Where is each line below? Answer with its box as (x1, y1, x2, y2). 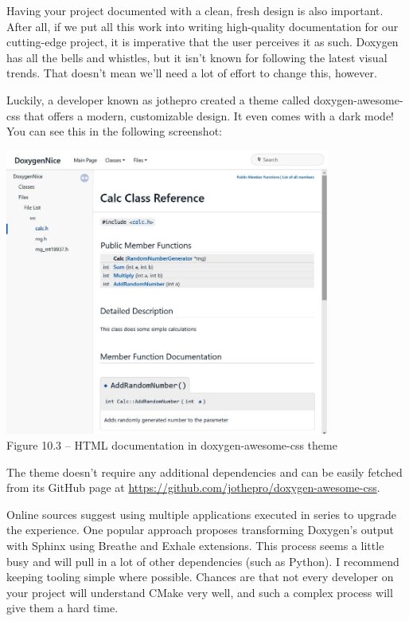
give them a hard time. (6, 599, 119, 616)
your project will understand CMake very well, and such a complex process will (6, 584, 393, 600)
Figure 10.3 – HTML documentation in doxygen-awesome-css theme (6, 437, 337, 454)
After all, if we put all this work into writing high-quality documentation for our (6, 18, 399, 34)
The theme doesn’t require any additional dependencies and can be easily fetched (6, 463, 403, 480)
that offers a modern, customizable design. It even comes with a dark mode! (23, 107, 395, 124)
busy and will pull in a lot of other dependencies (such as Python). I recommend (6, 552, 399, 569)
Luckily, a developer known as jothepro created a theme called (6, 91, 310, 108)
